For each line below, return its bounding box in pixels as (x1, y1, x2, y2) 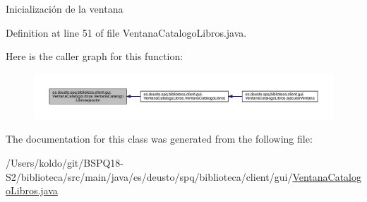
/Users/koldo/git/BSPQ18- (6, 155, 124, 170)
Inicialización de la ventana (6, 1, 124, 16)
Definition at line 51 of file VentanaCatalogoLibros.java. (6, 25, 247, 40)
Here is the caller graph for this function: (6, 49, 183, 64)
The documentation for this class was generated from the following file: (6, 131, 313, 146)
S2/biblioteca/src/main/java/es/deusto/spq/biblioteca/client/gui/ (6, 169, 293, 184)
